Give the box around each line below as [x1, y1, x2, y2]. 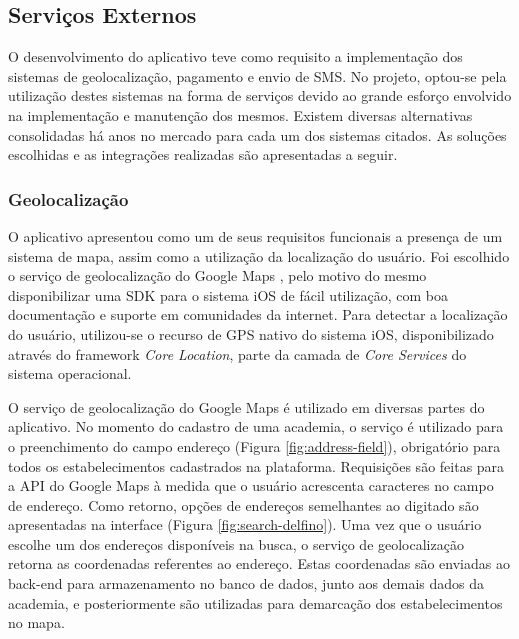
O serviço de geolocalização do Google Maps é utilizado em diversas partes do [8, 396, 485, 417]
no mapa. [8, 612, 65, 633]
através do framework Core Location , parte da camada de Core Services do [8, 343, 467, 364]
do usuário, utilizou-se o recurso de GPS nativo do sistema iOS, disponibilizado [8, 323, 494, 344]
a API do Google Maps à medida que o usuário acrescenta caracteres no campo [8, 475, 494, 496]
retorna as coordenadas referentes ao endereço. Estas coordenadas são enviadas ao [8, 553, 510, 574]
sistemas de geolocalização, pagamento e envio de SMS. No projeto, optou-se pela [8, 65, 507, 86]
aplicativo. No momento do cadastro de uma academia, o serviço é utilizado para [8, 416, 504, 437]
